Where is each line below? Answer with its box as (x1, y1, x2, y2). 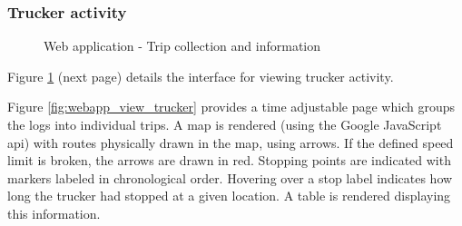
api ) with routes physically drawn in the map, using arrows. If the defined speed (7, 133, 454, 152)
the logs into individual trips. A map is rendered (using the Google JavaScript (7, 115, 442, 133)
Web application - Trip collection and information (44, 36, 321, 55)
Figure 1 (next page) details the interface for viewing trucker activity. (7, 66, 394, 85)
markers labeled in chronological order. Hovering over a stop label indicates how (7, 168, 453, 187)
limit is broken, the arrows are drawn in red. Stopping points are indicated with (7, 151, 451, 170)
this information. (7, 203, 101, 222)
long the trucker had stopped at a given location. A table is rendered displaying (7, 186, 451, 205)
